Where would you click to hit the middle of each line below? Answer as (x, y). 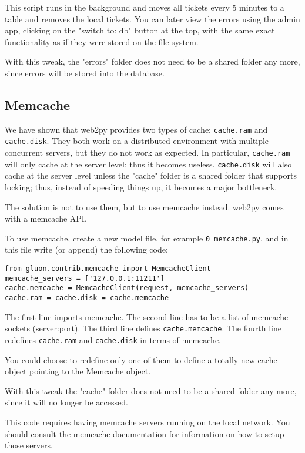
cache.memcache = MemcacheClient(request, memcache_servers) (127, 288)
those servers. (29, 445)
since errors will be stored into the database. (85, 73)
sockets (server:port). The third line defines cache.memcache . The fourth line (143, 328)
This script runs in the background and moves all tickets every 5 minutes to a (145, 7)
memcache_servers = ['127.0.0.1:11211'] (85, 278)
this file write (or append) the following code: (86, 249)
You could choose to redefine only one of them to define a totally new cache (141, 359)
